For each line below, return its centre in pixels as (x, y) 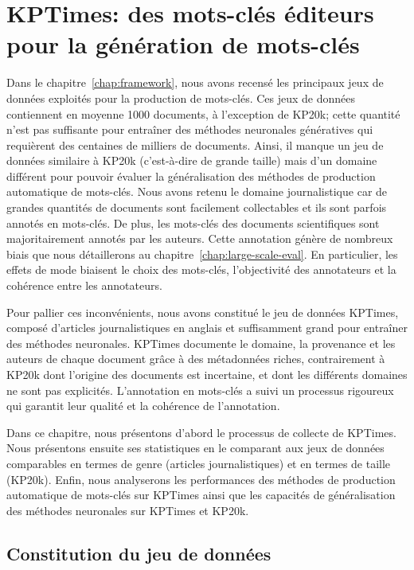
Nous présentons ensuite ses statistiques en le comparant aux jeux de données (195, 448)
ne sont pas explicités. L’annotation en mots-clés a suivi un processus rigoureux (200, 390)
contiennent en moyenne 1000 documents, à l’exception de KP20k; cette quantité (203, 113)
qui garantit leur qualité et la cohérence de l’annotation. (143, 406)
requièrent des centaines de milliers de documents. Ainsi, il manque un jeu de (195, 144)
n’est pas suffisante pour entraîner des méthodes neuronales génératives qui (190, 129)
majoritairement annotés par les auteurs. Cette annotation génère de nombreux (200, 238)
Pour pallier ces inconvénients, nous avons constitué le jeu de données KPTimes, (203, 312)
